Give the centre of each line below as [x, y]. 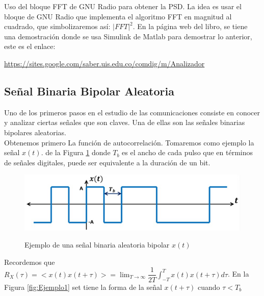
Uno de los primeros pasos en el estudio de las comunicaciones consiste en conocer [132, 112]
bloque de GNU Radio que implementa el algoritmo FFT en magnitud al [118, 16]
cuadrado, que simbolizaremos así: [57, 26]
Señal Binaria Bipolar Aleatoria [89, 91]
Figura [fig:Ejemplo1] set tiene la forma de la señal [83, 287]
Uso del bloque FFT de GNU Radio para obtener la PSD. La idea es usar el [123, 6]
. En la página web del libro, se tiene [190, 26]
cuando [209, 287]
